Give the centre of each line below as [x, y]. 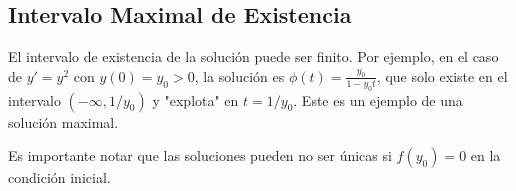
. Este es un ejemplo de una [378, 99]
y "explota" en [195, 99]
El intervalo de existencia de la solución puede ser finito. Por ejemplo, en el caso [253, 56]
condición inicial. [59, 177]
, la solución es [239, 75]
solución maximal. [63, 121]
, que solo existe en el [442, 75]
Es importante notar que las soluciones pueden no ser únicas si [200, 155]
